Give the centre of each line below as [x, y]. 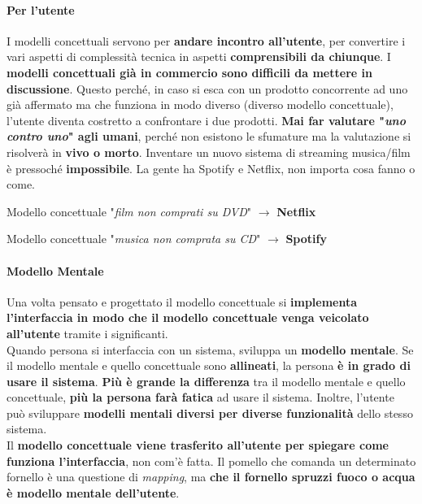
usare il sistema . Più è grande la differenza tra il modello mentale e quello [206, 381]
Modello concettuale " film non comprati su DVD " [129, 211]
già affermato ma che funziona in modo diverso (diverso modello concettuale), [200, 104]
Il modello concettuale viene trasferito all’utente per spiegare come [198, 445]
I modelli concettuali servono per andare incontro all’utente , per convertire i [206, 40]
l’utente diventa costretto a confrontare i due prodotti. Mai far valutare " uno [206, 120]
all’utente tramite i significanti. [87, 333]
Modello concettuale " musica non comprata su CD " [134, 239]
